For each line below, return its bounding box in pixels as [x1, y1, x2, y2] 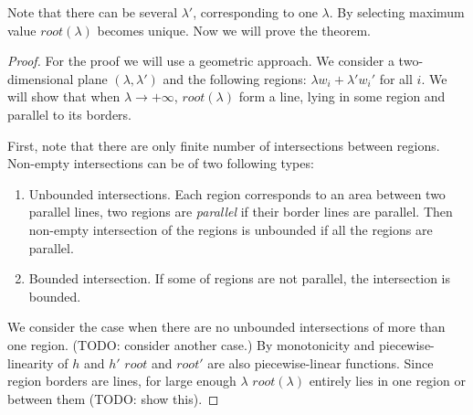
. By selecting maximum [329, 3, 465, 21]
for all [379, 69, 413, 88]
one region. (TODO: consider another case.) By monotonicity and [7, 335, 375, 354]
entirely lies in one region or [309, 371, 466, 390]
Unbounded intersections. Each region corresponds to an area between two [28, 184, 446, 203]
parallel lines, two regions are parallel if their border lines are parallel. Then [28, 202, 453, 221]
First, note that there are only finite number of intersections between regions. [7, 135, 440, 154]
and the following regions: [163, 69, 307, 88]
